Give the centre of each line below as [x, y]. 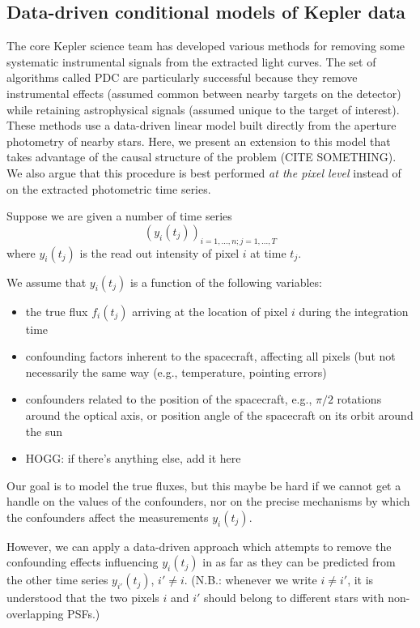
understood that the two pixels [83, 598]
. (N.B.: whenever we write [250, 580]
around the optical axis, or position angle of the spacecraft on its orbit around [219, 414]
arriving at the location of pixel [210, 311]
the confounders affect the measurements [108, 517]
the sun [44, 431]
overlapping [35, 614]
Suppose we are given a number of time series [119, 216]
